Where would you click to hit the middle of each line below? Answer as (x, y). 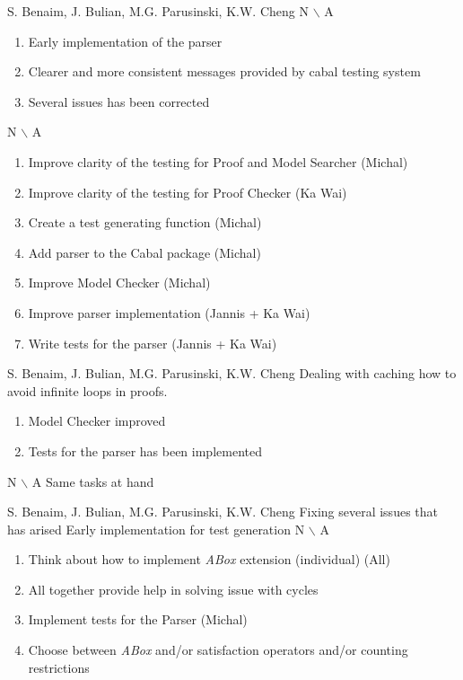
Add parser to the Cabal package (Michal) (144, 252)
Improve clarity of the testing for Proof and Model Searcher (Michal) (218, 161)
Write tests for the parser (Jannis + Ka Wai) (153, 343)
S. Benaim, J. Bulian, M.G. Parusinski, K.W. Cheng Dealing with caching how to (232, 373)
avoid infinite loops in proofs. (87, 390)
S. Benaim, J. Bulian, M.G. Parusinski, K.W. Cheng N (158, 11)
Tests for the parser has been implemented (145, 450)
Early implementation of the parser (125, 41)
